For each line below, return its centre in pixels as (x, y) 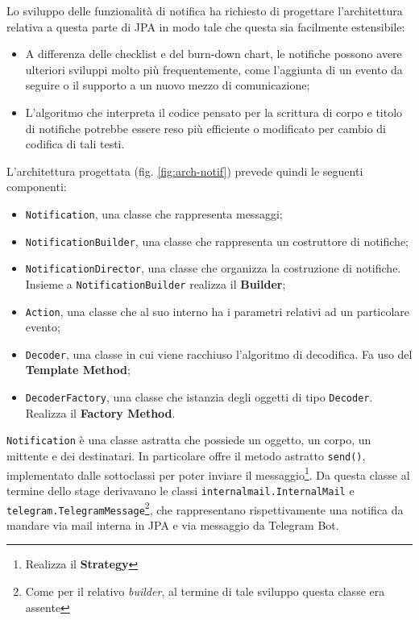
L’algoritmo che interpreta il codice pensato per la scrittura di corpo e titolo (214, 112)
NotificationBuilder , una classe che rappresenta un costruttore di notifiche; (217, 241)
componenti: (37, 187)
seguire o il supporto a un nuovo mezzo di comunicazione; (168, 85)
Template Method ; (78, 370)
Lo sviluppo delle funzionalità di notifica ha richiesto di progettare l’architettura (205, 10)
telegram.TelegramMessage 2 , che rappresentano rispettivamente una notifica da (205, 508)
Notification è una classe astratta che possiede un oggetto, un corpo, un (189, 440)
